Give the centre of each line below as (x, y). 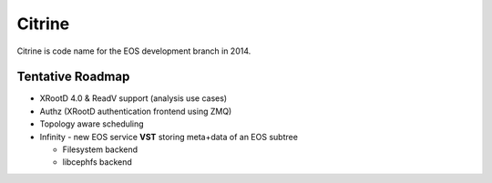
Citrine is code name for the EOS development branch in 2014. (134, 51)
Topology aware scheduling (92, 124)
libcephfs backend (97, 162)
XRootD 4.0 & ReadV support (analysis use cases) (133, 98)
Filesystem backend (100, 149)
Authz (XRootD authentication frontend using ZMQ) (136, 111)
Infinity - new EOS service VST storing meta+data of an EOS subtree (169, 137)
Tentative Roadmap (73, 77)
